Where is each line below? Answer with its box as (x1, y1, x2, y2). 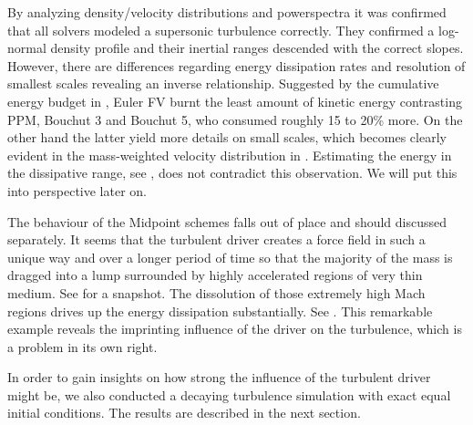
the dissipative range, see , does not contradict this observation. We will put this (7, 163, 458, 182)
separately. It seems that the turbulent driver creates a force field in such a (7, 230, 426, 249)
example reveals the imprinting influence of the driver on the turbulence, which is (7, 319, 462, 338)
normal (7, 38, 46, 57)
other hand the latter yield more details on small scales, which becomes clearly (7, 128, 447, 147)
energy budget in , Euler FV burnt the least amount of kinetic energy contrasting (7, 91, 462, 110)
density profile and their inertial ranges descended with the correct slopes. (50, 38, 464, 57)
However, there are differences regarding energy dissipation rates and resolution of (7, 56, 466, 75)
